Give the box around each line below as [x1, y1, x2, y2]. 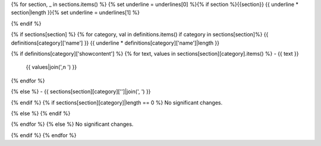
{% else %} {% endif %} [11, 110, 71, 117]
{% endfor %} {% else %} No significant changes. [11, 120, 134, 128]
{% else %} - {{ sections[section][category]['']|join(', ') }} [11, 88, 151, 95]
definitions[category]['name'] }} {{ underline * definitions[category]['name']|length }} [11, 39, 220, 46]
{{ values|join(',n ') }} [26, 64, 77, 71]
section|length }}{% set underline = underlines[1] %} [11, 9, 140, 16]
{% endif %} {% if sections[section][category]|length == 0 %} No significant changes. [11, 99, 223, 106]
